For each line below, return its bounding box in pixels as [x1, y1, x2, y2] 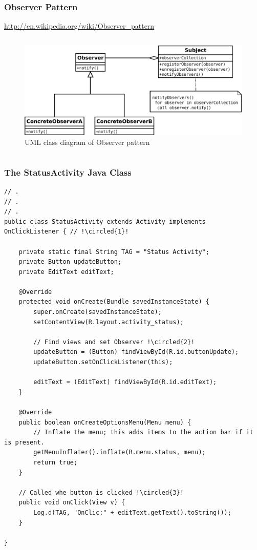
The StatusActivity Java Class [4, 165, 132, 178]
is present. [4, 438, 45, 446]
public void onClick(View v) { [18, 499, 125, 506]
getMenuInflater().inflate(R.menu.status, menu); [33, 449, 206, 456]
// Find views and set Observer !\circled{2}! [33, 338, 195, 346]
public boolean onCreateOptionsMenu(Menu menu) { [18, 418, 191, 426]
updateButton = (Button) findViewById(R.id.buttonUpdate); [33, 348, 239, 356]
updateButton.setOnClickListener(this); [33, 358, 173, 366]
